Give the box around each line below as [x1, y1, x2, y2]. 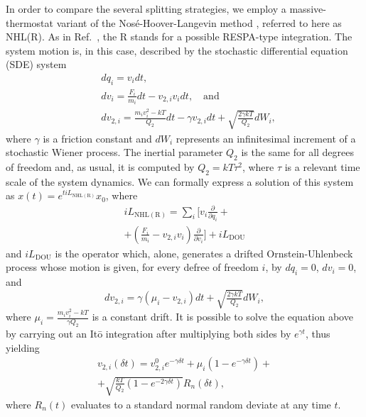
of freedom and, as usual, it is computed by [6, 160, 195, 174]
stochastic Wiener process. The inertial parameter [6, 145, 223, 160]
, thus [305, 326, 330, 341]
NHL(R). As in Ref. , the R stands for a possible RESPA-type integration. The [6, 29, 352, 44]
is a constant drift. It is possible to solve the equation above [92, 309, 353, 324]
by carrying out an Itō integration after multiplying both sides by [6, 326, 291, 341]
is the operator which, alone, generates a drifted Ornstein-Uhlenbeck [55, 245, 353, 260]
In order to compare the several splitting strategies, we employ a [6, 1, 286, 16]
